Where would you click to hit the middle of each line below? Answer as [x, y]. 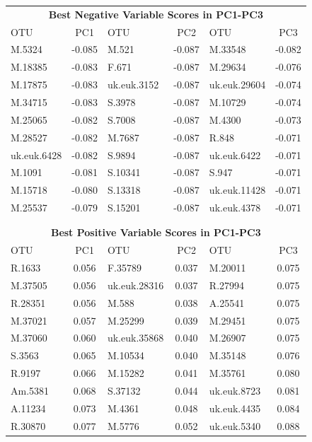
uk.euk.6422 [235, 155]
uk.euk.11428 [237, 190]
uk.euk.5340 [235, 425]
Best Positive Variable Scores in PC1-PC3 [156, 232]
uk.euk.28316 [135, 285]
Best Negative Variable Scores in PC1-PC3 [156, 14]
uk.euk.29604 [237, 85]
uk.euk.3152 [133, 85]
